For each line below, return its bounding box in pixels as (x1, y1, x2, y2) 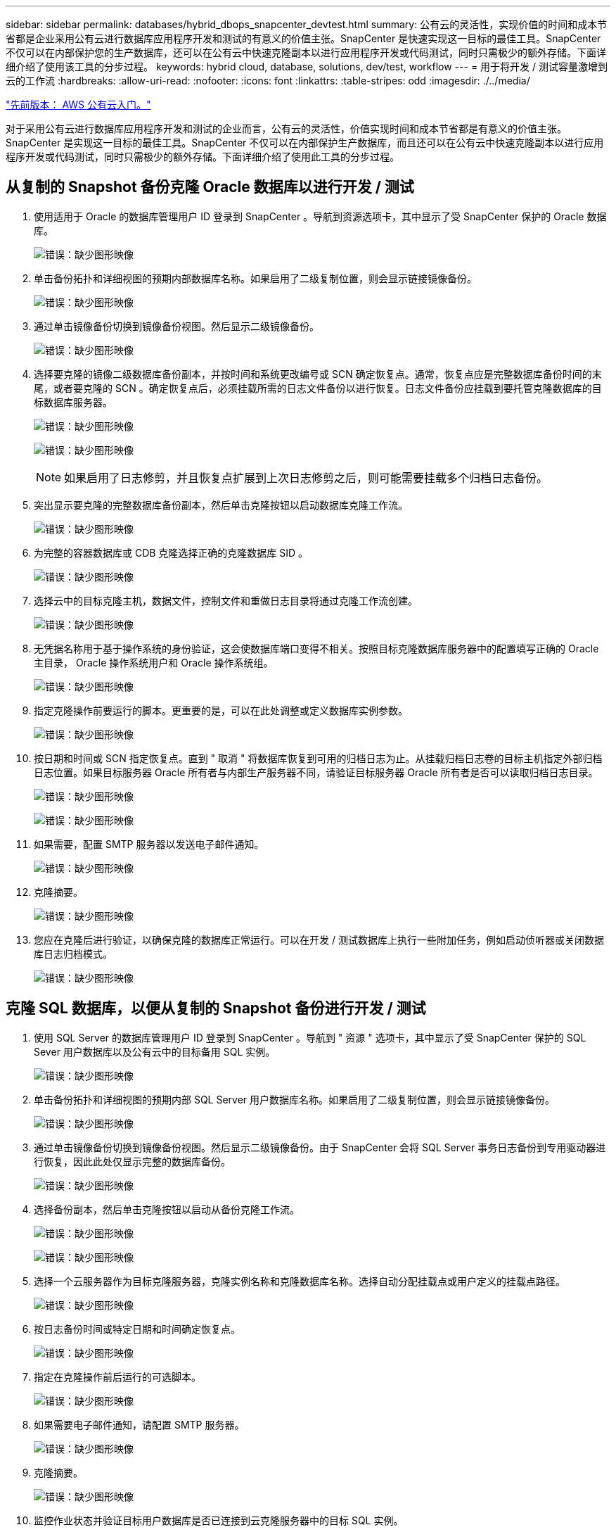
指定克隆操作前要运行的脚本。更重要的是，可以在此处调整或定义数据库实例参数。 (34, 704, 408, 716)
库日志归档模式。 (34, 947, 113, 960)
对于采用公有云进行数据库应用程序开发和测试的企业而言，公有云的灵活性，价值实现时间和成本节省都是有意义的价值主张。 (6, 122, 567, 134)
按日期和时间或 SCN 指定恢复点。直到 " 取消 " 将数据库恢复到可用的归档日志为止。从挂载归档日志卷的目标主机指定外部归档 (34, 752, 603, 764)
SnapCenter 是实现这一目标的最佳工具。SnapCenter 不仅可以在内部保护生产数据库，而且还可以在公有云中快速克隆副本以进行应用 (6, 137, 604, 148)
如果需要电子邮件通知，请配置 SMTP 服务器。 (34, 1418, 245, 1431)
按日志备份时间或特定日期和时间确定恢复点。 (34, 1322, 240, 1335)
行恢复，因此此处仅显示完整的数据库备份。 (34, 1155, 231, 1167)
